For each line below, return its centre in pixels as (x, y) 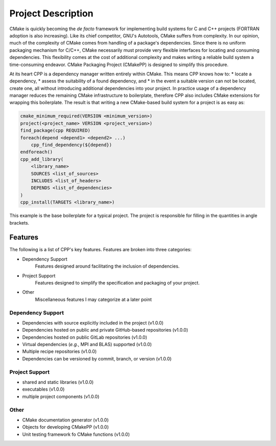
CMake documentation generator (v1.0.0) (66, 420)
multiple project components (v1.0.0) (61, 396)
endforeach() (37, 152)
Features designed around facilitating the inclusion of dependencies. (107, 266)
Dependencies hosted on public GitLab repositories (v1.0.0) (85, 337)
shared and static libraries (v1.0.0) (58, 382)
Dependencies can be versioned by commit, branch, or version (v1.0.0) (97, 358)
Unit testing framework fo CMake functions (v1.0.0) (76, 434)
